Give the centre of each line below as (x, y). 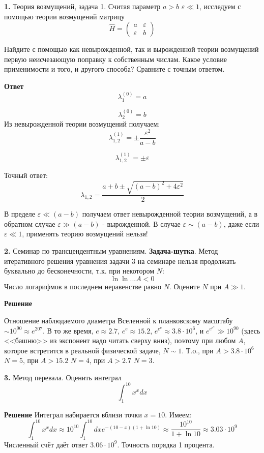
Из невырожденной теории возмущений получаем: (82, 124)
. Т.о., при (198, 350)
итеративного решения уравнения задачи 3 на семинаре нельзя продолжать (120, 261)
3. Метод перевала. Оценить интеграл (63, 377)
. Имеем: (178, 414)
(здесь (251, 330)
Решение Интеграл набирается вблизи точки (73, 414)
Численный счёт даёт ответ (46, 444)
